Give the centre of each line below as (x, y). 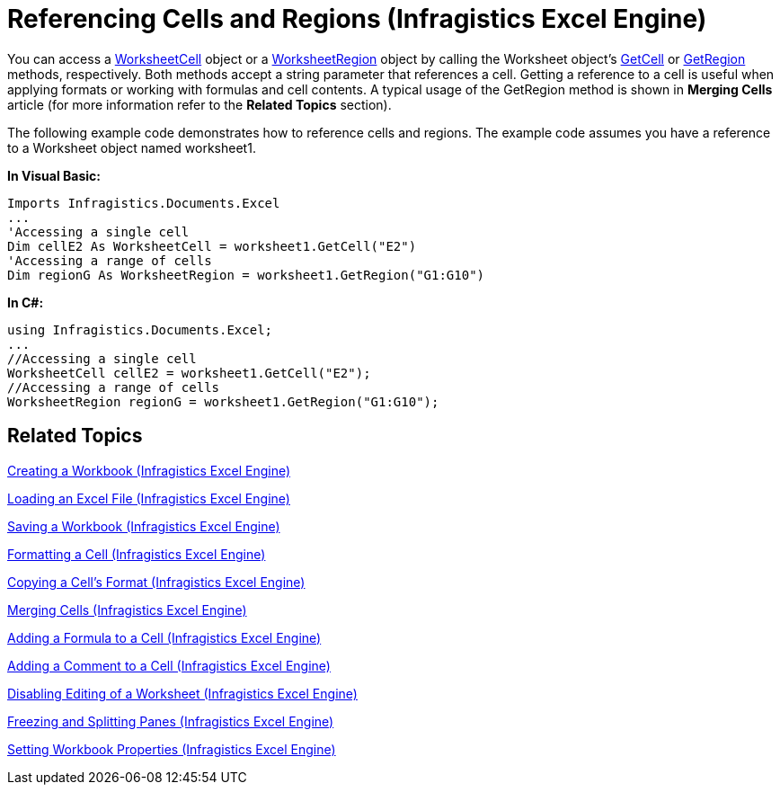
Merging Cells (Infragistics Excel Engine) (127, 610)
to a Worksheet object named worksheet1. (132, 147)
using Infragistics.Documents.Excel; (140, 329)
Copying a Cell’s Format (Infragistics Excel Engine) (156, 582)
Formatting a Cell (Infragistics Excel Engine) (137, 554)
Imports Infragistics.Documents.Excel (144, 203)
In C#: (26, 302)
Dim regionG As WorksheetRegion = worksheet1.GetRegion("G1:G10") (246, 275)
